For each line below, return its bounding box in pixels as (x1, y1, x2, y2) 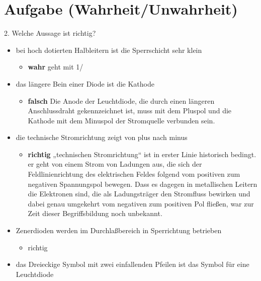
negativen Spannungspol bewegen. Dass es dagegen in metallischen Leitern (28, 178, 257, 189)
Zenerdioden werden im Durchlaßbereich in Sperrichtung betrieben (16, 225, 222, 236)
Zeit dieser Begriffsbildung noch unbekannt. (28, 208, 162, 219)
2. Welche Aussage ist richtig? (4, 28, 96, 38)
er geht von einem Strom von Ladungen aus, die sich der (28, 159, 202, 169)
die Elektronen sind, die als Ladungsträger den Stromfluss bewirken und (28, 188, 250, 199)
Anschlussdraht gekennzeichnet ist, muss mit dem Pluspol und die (28, 105, 232, 116)
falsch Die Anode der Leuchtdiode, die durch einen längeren (28, 95, 215, 106)
